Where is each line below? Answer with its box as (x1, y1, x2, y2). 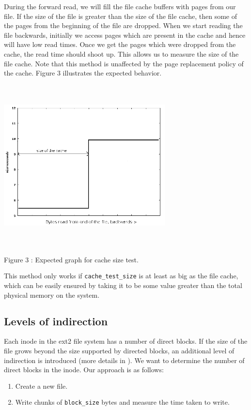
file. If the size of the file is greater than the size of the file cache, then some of (4, 11, 237, 21)
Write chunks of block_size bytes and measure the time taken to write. (15, 397, 230, 407)
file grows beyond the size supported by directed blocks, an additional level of (4, 345, 235, 355)
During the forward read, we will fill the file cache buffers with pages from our (4, 1, 236, 11)
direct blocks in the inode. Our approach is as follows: (4, 364, 164, 375)
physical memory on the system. (4, 289, 100, 300)
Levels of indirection (4, 313, 108, 328)
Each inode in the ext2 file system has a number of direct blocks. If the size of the (4, 336, 248, 346)
